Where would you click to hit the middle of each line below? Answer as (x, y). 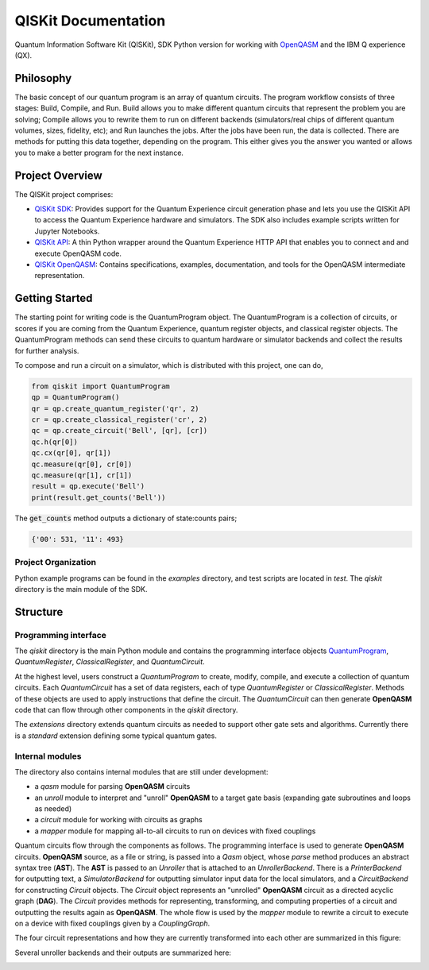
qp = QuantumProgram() (75, 398)
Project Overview (58, 175)
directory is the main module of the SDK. (81, 589)
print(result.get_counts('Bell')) (99, 497)
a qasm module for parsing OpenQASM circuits (112, 786)
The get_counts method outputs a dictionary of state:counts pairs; (126, 518)
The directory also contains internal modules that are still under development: (142, 771)
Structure (39, 612)
